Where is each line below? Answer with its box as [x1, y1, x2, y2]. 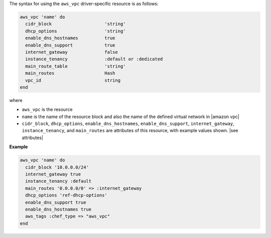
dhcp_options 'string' [25, 28, 126, 34]
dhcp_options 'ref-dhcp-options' [25, 192, 107, 198]
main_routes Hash [25, 70, 115, 76]
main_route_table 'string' [25, 63, 126, 69]
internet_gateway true [25, 171, 81, 177]
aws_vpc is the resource [22, 106, 73, 112]
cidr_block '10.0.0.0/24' [25, 164, 89, 170]
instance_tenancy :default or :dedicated [25, 56, 163, 62]
